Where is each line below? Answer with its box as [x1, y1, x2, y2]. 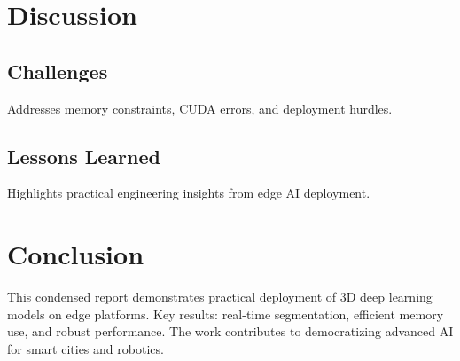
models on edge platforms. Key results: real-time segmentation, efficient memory [7, 304, 444, 323]
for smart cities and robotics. [7, 339, 164, 357]
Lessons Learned [7, 142, 160, 169]
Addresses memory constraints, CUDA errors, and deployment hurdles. [7, 98, 393, 117]
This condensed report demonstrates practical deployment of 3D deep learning [7, 287, 433, 306]
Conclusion [7, 236, 144, 272]
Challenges [7, 57, 108, 84]
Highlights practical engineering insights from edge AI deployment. [7, 184, 370, 202]
